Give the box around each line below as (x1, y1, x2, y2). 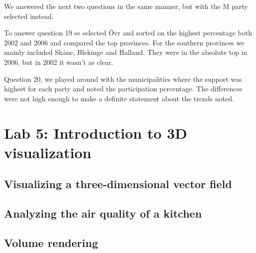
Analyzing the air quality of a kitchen (4, 206, 202, 221)
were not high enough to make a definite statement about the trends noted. (4, 93, 234, 103)
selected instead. (4, 10, 54, 21)
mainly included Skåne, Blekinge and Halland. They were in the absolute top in (4, 47, 248, 57)
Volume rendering (4, 235, 98, 250)
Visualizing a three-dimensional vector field (4, 176, 232, 192)
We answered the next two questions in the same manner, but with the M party (4, 1, 248, 11)
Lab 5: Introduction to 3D (4, 122, 187, 143)
